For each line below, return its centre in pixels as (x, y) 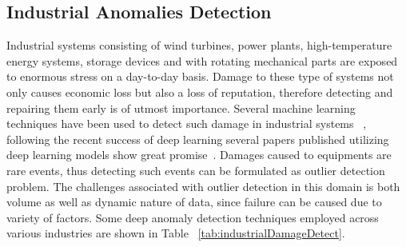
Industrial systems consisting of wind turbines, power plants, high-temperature (199, 45)
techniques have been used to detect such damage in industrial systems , (187, 124)
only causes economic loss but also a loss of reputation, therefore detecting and (200, 92)
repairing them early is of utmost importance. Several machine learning (181, 108)
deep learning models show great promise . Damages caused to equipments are (199, 155)
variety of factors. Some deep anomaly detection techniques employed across (193, 217)
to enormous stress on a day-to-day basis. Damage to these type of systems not (200, 76)
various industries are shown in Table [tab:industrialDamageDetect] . (176, 233)
